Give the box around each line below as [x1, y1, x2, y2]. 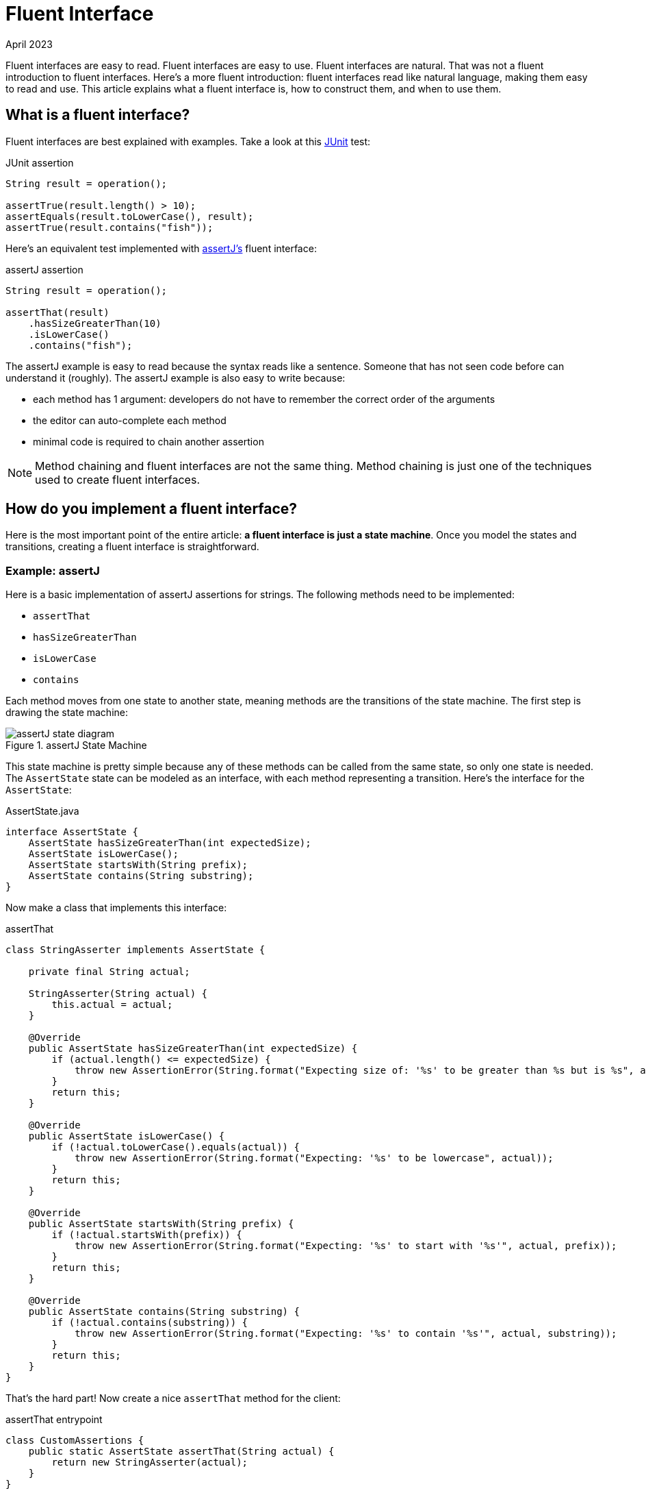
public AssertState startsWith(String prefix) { [28, 1218, 294, 1230]
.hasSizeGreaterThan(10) [28, 317, 161, 329]
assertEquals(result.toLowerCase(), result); [5, 210, 254, 222]
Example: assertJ [5, 563, 100, 578]
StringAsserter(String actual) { [28, 988, 208, 1000]
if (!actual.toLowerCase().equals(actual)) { [51, 1142, 300, 1153]
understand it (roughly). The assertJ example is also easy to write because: [5, 371, 346, 384]
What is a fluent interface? [5, 106, 190, 124]
